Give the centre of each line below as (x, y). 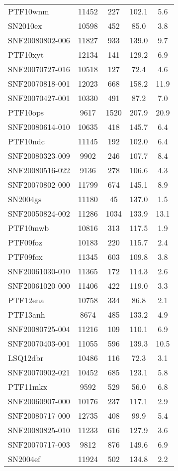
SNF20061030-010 (39, 271)
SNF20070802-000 (39, 184)
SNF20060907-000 (39, 401)
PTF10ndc (26, 141)
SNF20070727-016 (39, 69)
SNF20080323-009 (39, 156)
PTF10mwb (29, 228)
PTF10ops (26, 112)
